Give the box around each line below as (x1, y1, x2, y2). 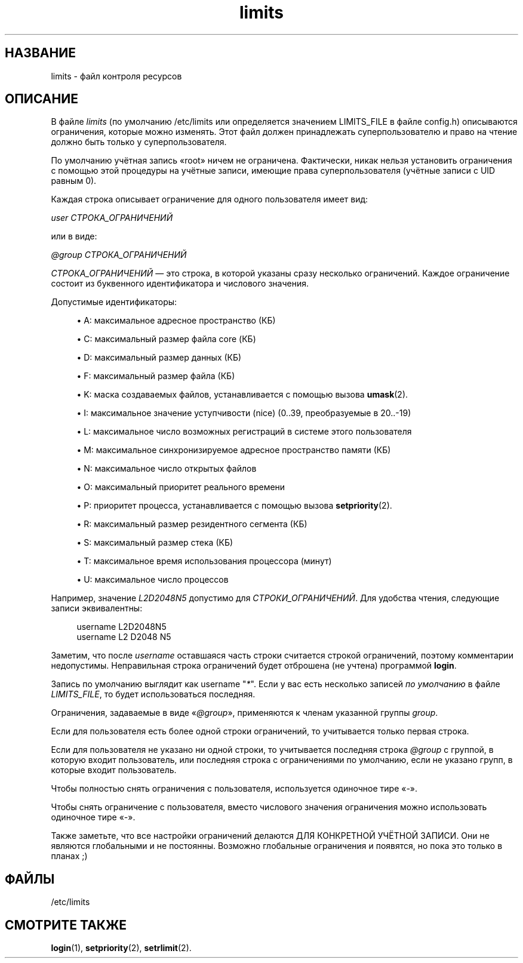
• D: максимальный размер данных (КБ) (76, 352, 242, 363)
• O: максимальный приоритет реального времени (76, 482, 285, 493)
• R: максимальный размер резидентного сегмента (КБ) (76, 519, 307, 530)
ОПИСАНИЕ (5, 91, 78, 107)
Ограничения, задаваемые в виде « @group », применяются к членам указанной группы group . (51, 707, 438, 718)
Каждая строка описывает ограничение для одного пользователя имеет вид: (51, 194, 368, 205)
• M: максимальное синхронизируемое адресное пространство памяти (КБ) (76, 445, 391, 456)
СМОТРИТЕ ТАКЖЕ (5, 917, 127, 933)
